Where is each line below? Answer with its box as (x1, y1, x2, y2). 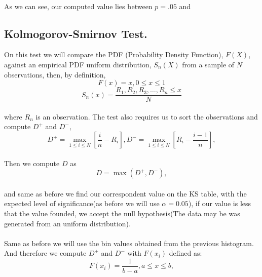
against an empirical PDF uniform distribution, (4, 59, 152, 69)
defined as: (169, 248, 202, 258)
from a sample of (182, 59, 235, 69)
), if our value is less (188, 198, 251, 209)
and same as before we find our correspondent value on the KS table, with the (4, 188, 247, 199)
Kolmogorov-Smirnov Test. (4, 25, 147, 41)
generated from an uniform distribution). (4, 218, 131, 228)
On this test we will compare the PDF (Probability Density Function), (4, 49, 223, 60)
